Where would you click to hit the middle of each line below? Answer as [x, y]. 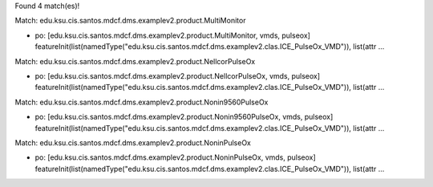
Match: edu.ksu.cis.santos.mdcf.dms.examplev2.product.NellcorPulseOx [135, 61]
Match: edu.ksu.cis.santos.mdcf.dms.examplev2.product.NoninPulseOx [133, 142]
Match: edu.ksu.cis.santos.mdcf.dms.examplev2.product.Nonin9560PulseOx [142, 102]
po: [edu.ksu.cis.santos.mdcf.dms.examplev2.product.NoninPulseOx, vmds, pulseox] [175, 157]
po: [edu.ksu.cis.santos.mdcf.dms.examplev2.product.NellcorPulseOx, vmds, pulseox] [178, 75]
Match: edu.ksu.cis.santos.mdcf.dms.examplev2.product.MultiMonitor [130, 21]
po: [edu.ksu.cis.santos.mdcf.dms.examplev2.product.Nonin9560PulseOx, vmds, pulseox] [184, 117]
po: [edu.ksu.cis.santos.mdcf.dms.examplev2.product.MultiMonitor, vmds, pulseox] [172, 35]
